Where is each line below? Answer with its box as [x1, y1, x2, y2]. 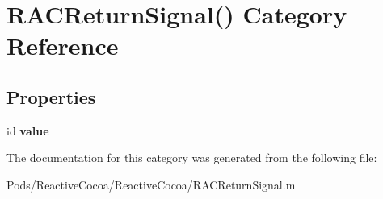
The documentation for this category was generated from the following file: [6, 149, 377, 166]
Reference [6, 29, 119, 62]
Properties [6, 84, 96, 109]
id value [6, 122, 49, 139]
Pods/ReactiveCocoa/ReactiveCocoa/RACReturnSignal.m [6, 176, 296, 193]
